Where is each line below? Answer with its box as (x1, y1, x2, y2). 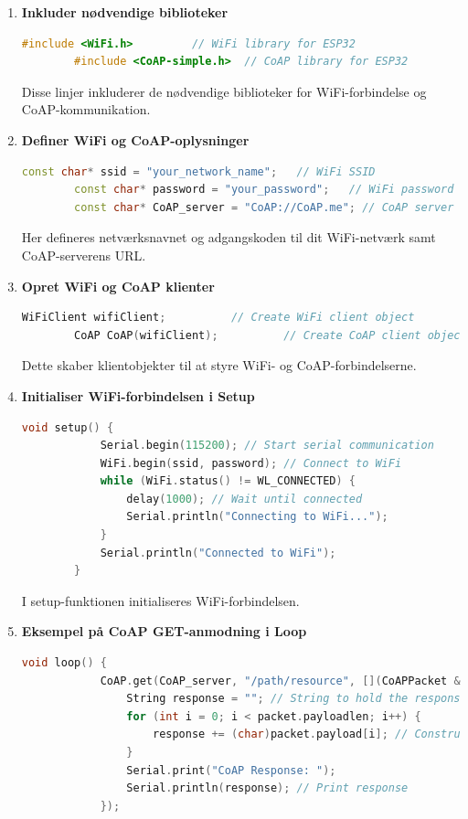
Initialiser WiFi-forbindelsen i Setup (21, 386, 255, 405)
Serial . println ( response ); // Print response (126, 782, 409, 795)
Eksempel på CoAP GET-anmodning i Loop (21, 622, 307, 641)
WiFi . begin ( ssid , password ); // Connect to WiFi (100, 456, 402, 470)
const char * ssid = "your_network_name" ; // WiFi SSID (21, 165, 376, 178)
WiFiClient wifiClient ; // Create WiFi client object (21, 311, 415, 324)
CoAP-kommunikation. (21, 100, 151, 119)
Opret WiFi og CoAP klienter (21, 276, 215, 295)
